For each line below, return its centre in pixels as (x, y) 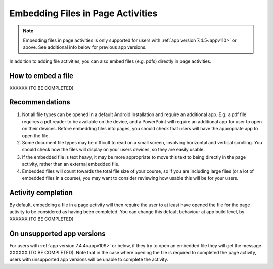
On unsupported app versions (57, 233)
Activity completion (41, 193)
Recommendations (40, 102)
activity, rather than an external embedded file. (71, 164)
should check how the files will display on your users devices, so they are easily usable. (113, 150)
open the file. (36, 136)
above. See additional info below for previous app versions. (85, 47)
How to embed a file (41, 76)
